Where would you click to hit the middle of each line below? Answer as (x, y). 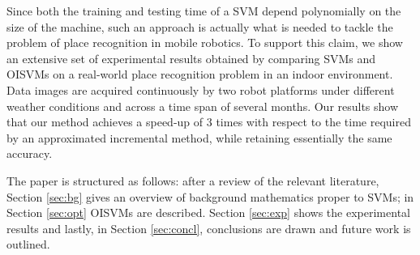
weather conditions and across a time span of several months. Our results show (203, 106)
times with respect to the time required (313, 122)
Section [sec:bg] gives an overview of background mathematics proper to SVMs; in (210, 196)
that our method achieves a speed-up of (105, 122)
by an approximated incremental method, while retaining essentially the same (199, 137)
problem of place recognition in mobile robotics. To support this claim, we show (205, 42)
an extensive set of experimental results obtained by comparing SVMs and (191, 58)
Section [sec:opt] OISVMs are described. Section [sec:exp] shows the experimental (208, 212)
